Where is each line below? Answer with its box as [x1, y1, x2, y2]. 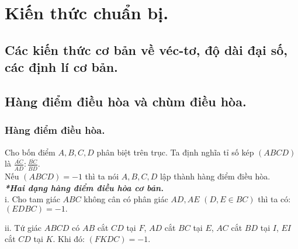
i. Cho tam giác [5, 193, 60, 205]
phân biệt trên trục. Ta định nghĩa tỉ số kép [96, 146, 254, 158]
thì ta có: [258, 193, 291, 205]
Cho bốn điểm [5, 146, 56, 158]
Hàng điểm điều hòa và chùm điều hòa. [5, 92, 247, 110]
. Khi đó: [53, 233, 85, 245]
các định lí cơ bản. [5, 58, 118, 76]
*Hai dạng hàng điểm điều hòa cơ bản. [5, 181, 164, 193]
